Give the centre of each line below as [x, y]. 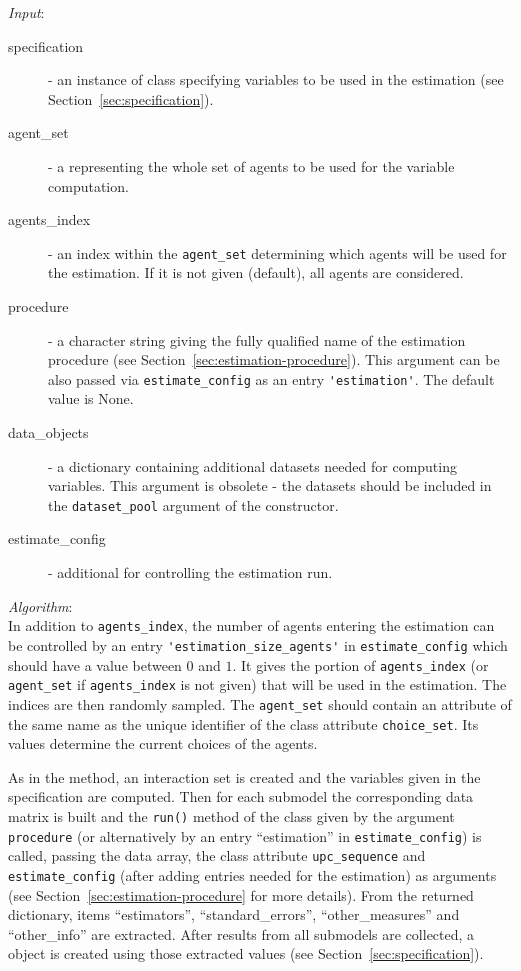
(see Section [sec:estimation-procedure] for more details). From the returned [241, 894]
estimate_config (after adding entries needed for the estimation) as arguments [252, 874]
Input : [26, 12]
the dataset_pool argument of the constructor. [193, 504]
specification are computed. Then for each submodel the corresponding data [241, 796]
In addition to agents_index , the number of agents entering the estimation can [251, 625]
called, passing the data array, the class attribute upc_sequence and [217, 855]
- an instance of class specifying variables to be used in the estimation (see [276, 79]
